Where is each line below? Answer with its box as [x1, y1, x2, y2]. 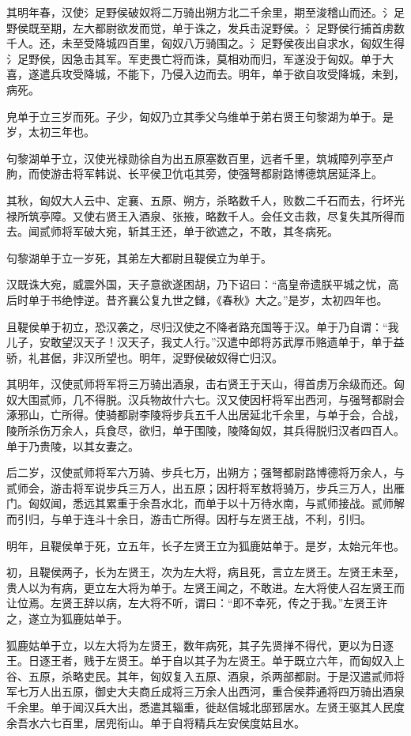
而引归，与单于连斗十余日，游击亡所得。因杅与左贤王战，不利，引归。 [6, 511, 371, 527]
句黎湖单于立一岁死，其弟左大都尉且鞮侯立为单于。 [6, 249, 272, 266]
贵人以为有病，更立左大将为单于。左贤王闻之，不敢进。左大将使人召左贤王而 [6, 579, 405, 595]
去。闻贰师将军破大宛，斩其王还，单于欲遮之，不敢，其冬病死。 [6, 223, 338, 240]
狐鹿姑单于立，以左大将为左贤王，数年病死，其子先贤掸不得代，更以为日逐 [6, 636, 394, 653]
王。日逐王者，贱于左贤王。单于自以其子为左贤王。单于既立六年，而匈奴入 [6, 652, 394, 669]
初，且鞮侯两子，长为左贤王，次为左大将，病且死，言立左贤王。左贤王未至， [6, 564, 405, 580]
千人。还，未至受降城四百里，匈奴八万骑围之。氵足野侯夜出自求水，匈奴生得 [6, 35, 405, 51]
